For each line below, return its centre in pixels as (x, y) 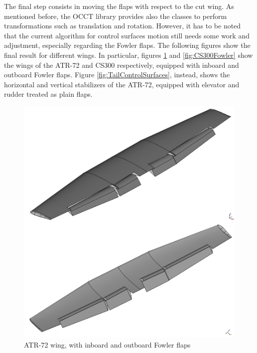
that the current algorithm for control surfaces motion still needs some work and (127, 35)
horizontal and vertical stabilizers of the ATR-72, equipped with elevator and (122, 84)
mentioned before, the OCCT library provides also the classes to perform (116, 16)
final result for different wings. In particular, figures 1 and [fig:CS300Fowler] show (128, 55)
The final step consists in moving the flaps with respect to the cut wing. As (119, 6)
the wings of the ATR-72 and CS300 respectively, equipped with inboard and (122, 65)
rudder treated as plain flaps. (48, 94)
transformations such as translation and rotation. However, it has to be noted (123, 26)
